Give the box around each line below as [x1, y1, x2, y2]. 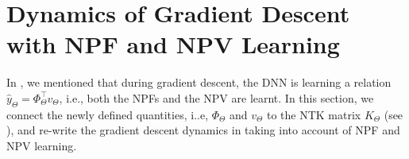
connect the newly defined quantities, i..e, [6, 106, 209, 122]
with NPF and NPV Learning [6, 28, 340, 60]
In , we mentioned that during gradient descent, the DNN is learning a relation [6, 74, 392, 91]
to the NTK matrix [266, 106, 361, 122]
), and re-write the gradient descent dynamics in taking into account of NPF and [6, 122, 400, 138]
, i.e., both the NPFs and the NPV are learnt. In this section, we [59, 89, 374, 106]
